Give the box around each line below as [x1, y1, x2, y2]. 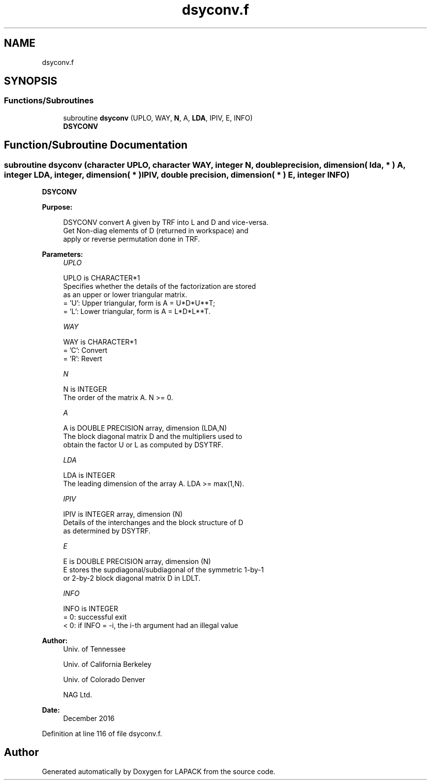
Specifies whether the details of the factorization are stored [63, 282, 256, 291]
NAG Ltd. [63, 690, 92, 699]
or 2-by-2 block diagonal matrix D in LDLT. [63, 574, 201, 583]
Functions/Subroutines [4, 95, 94, 106]
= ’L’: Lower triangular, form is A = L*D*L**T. [63, 307, 211, 316]
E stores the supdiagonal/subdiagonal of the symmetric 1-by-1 [63, 565, 264, 574]
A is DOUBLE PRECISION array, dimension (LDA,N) [63, 424, 227, 433]
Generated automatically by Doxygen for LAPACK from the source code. [42, 767, 276, 776]
